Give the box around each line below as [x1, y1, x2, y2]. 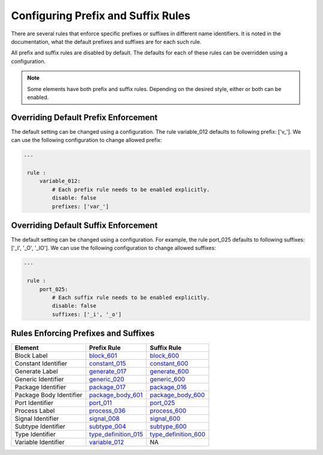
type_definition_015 [89, 430, 144, 439]
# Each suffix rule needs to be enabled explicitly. [51, 294, 210, 301]
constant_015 [89, 360, 126, 368]
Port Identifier [14, 399, 54, 407]
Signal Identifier [14, 414, 59, 423]
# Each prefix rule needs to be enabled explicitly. [51, 186, 210, 193]
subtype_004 [89, 423, 126, 431]
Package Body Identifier [14, 391, 83, 399]
